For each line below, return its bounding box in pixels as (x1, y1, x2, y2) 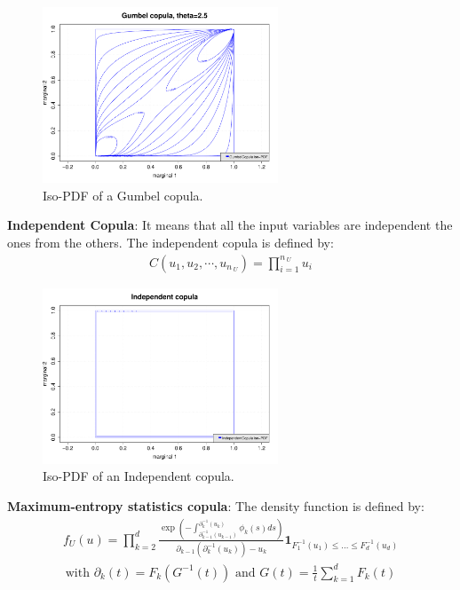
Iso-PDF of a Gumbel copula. (43, 185, 203, 204)
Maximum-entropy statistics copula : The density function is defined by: (7, 496, 424, 515)
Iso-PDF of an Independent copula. (43, 467, 234, 485)
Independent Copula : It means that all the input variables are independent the (7, 216, 453, 234)
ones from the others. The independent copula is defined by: (7, 232, 334, 251)
